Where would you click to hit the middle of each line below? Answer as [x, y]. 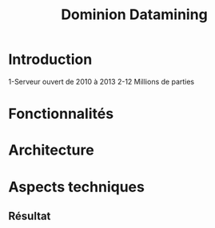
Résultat [30, 216]
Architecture [51, 150]
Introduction [50, 59]
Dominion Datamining [134, 15]
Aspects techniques [77, 187]
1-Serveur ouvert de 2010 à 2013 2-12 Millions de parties [102, 81]
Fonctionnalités [61, 114]
